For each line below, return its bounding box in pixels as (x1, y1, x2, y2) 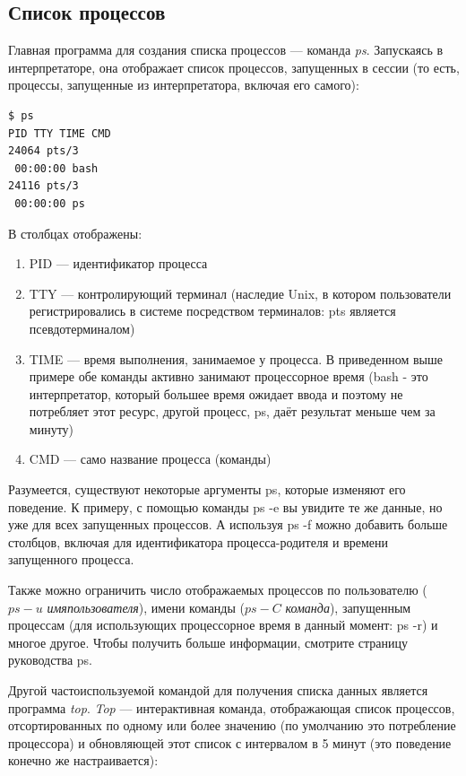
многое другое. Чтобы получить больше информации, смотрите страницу (8, 632, 408, 651)
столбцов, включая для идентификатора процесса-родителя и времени (8, 532, 389, 551)
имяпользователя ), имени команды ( (47, 597, 246, 616)
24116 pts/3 (8, 179, 79, 193)
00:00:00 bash (14, 161, 99, 175)
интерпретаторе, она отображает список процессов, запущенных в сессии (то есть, (8, 57, 460, 76)
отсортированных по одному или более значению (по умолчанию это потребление (8, 716, 456, 735)
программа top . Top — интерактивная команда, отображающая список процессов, (8, 698, 455, 717)
